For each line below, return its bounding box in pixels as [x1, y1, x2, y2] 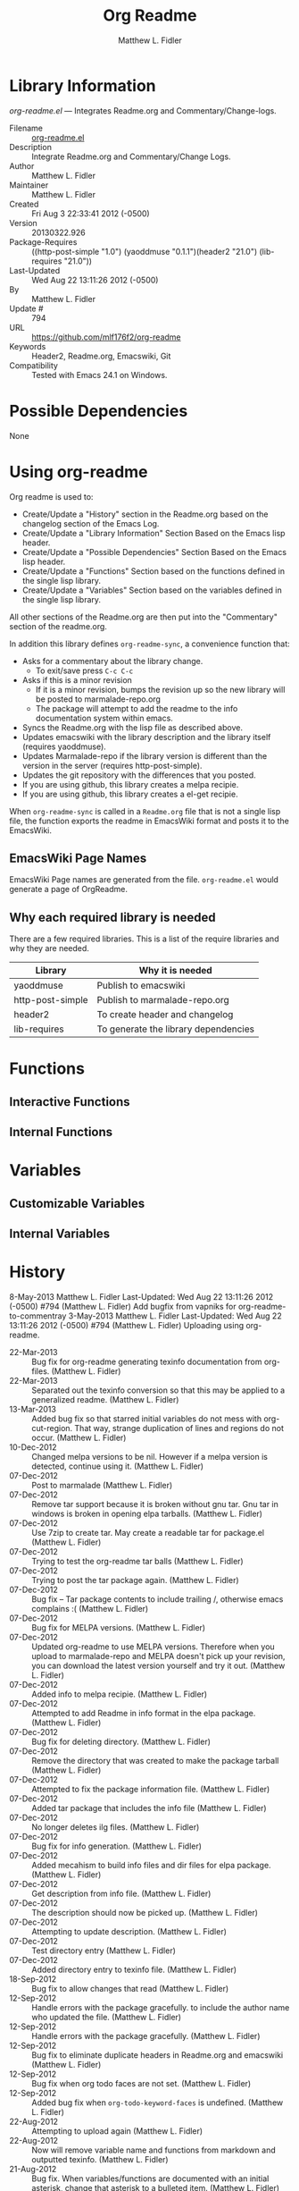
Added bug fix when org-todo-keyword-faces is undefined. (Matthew [31, 2097, 284, 2108]
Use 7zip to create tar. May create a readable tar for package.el [31, 1528, 265, 1538]
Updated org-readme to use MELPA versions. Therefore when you [31, 1641, 275, 1652]
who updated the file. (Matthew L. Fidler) [31, 2012, 181, 2023]
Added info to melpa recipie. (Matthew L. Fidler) [31, 1689, 208, 1699]
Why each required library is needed [9, 909, 216, 925]
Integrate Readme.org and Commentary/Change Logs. [31, 151, 231, 162]
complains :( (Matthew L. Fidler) [31, 1604, 149, 1614]
